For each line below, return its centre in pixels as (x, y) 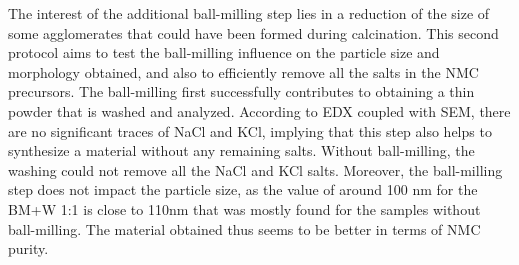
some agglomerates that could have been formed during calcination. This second (253, 32)
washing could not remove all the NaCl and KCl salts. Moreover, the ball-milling (255, 169)
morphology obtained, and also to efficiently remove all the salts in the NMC (243, 71)
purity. (28, 248)
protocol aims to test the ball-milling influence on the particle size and (224, 52)
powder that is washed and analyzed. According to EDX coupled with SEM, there (259, 110)
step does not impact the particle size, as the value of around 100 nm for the (243, 189)
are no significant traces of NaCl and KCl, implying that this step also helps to (250, 130)
